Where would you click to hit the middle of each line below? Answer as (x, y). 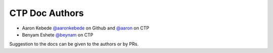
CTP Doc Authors (47, 13)
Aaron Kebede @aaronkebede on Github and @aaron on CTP (85, 28)
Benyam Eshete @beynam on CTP (58, 34)
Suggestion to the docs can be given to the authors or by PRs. (74, 44)
